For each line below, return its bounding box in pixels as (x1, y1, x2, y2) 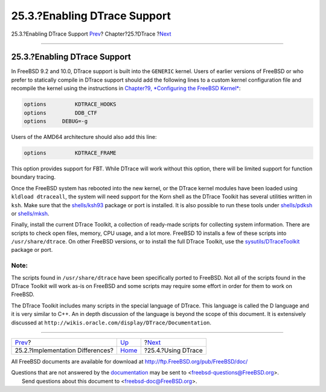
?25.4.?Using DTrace (144, 346, 203, 355)
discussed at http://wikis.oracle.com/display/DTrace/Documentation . (11, 319, 211, 326)
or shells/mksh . (11, 210, 50, 217)
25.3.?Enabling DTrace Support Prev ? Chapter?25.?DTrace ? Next (11, 30, 171, 37)
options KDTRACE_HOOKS (24, 101, 117, 108)
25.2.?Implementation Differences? (14, 346, 114, 355)
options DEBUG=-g (24, 118, 88, 124)
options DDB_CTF (24, 109, 98, 116)
